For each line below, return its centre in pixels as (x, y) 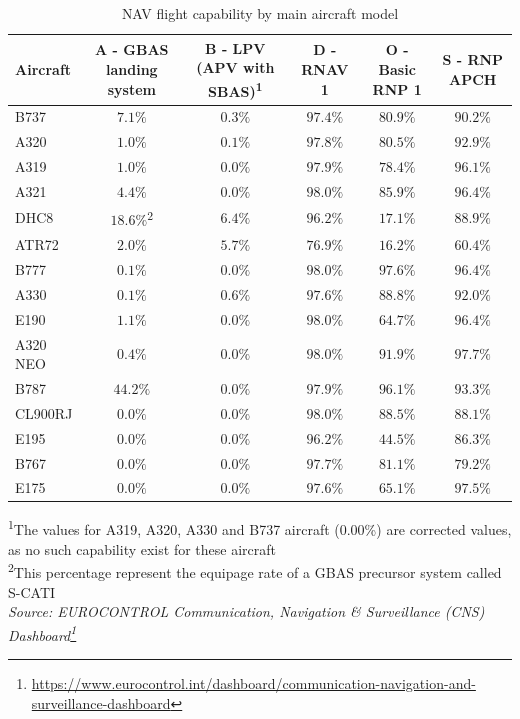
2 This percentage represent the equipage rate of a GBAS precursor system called (255, 570)
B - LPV (235, 47)
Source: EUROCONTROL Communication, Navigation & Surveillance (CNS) (246, 611)
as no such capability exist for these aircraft (142, 548)
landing (131, 69)
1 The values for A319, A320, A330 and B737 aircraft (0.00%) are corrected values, (260, 528)
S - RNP (473, 59)
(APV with (235, 67)
